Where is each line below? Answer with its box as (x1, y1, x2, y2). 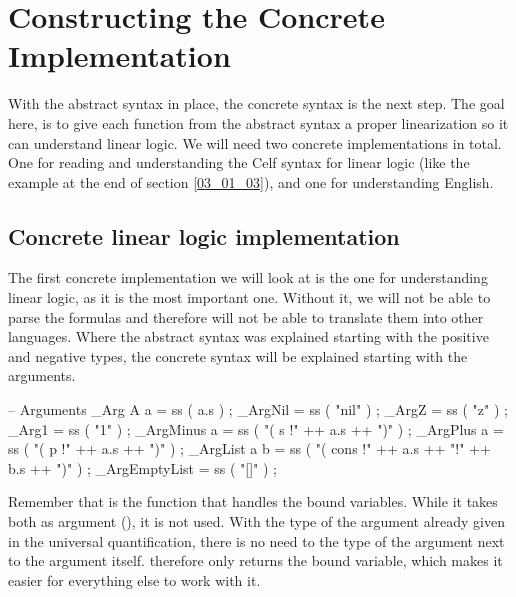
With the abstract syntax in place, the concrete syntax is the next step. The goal (8, 93, 505, 114)
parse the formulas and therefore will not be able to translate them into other (8, 306, 484, 327)
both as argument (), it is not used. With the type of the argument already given (8, 511, 505, 532)
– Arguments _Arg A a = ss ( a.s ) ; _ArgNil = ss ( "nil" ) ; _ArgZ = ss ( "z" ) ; (8, 399, 508, 420)
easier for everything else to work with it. (8, 569, 261, 590)
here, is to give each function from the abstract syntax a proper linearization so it (8, 112, 509, 133)
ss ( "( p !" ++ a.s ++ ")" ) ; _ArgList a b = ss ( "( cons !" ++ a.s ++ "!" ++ (8, 438, 491, 459)
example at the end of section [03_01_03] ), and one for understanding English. (8, 171, 494, 192)
